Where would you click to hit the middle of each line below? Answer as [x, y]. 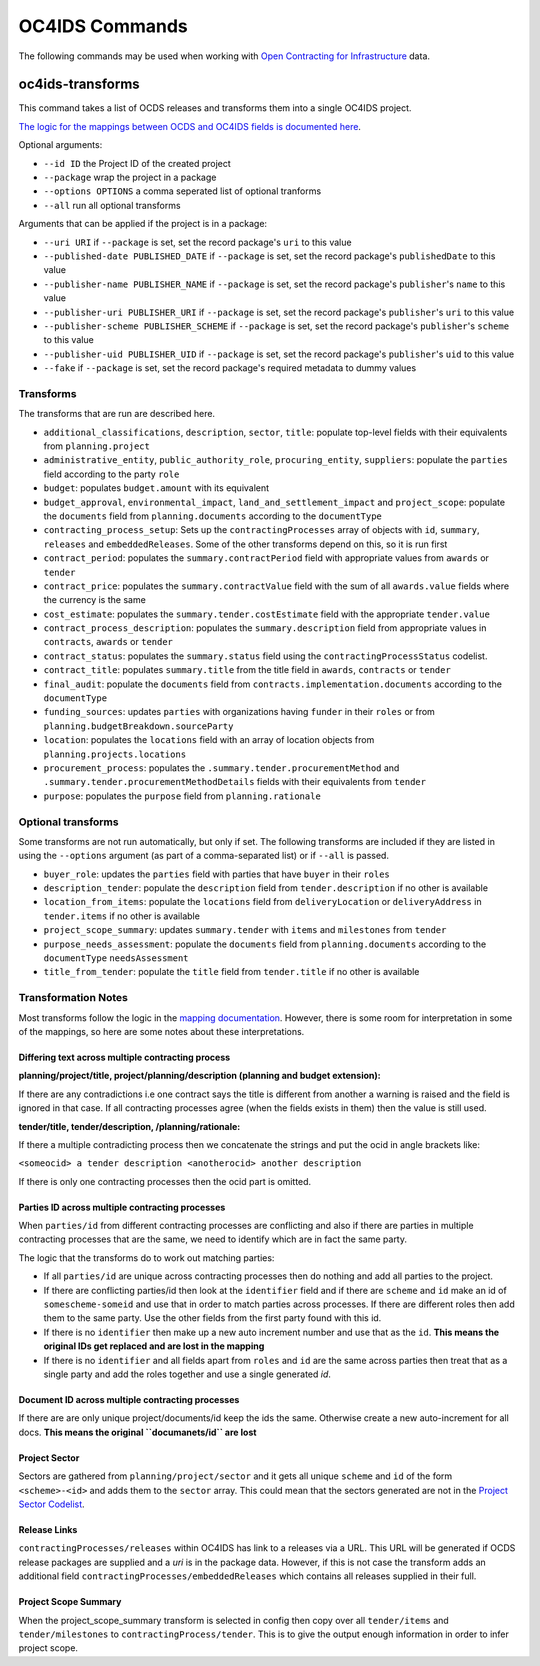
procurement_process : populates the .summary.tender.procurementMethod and [221, 768]
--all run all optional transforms [112, 205]
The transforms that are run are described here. [116, 414]
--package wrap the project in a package [130, 177]
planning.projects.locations [115, 754]
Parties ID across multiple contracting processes [122, 1207]
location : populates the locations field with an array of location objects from [209, 740]
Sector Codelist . [51, 1504]
